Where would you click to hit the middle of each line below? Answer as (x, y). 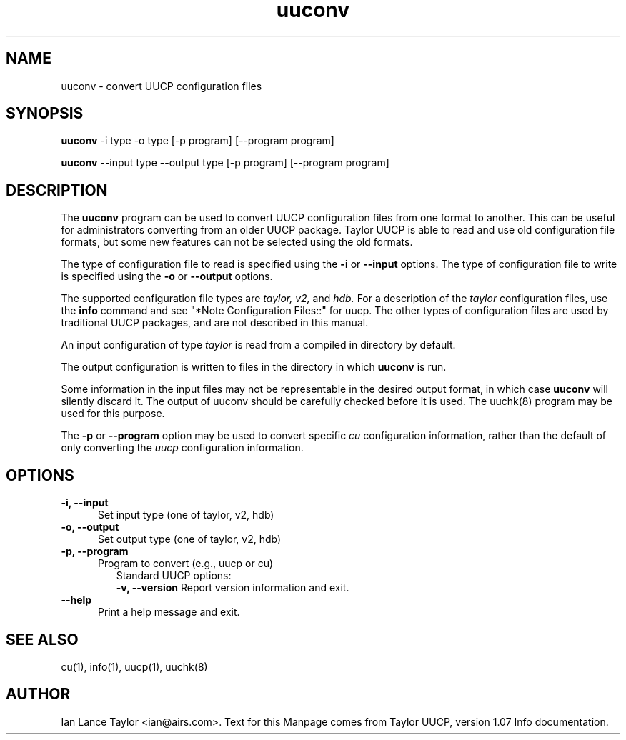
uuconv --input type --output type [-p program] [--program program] (225, 163)
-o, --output (90, 527)
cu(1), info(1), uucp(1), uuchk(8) (134, 666)
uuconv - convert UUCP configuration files (162, 86)
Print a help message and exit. (169, 612)
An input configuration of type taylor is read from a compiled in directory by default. (258, 345)
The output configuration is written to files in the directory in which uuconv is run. (254, 367)
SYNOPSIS (45, 114)
